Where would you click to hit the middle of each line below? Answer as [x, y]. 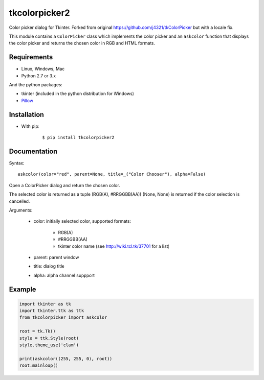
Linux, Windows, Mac [43, 69]
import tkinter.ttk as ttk [52, 311]
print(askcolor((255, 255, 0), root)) [66, 358]
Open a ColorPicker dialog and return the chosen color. [65, 185]
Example [22, 289]
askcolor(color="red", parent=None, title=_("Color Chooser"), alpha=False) [112, 174]
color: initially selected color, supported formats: [82, 221]
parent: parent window [56, 257]
